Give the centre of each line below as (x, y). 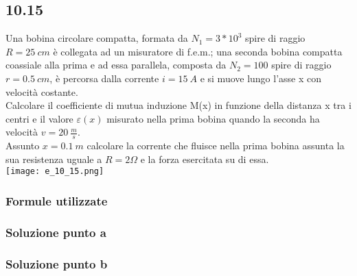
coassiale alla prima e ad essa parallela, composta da (116, 65)
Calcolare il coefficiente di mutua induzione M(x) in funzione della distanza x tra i (178, 105)
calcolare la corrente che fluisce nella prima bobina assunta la (216, 146)
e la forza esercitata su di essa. (205, 159)
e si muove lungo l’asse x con (261, 78)
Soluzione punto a (56, 232)
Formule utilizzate (57, 200)
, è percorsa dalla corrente (104, 78)
